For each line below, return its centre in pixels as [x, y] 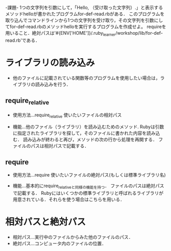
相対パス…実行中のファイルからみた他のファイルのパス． [73, 237]
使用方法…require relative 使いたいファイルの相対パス [67, 115]
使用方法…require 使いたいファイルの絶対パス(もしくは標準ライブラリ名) [89, 175]
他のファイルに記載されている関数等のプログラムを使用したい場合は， [86, 78]
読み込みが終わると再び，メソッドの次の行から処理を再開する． [90, 139]
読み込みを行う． [53, 84]
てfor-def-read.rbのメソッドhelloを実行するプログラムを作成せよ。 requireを [86, 27]
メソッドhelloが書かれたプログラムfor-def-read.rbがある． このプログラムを [85, 14]
